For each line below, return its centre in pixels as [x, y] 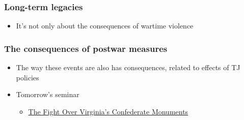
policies [28, 77]
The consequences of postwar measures [86, 48]
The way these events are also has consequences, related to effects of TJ [128, 67]
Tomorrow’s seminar [48, 94]
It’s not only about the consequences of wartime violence [105, 26]
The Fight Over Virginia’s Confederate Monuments [108, 111]
